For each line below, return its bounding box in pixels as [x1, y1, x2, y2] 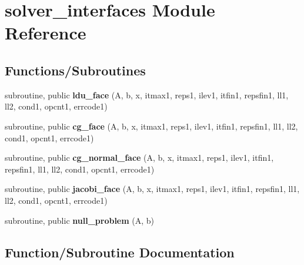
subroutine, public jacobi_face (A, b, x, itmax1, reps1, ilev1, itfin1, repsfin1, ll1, [5, 183, 300, 195]
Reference [5, 21, 86, 45]
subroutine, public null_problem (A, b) [5, 214, 155, 226]
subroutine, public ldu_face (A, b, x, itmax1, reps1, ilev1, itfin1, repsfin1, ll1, [5, 88, 289, 101]
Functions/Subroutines [5, 61, 146, 79]
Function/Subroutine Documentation [5, 243, 235, 261]
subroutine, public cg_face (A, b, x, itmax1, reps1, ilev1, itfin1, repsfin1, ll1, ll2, [5, 120, 298, 132]
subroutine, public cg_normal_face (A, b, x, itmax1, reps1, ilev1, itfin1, [5, 151, 274, 164]
